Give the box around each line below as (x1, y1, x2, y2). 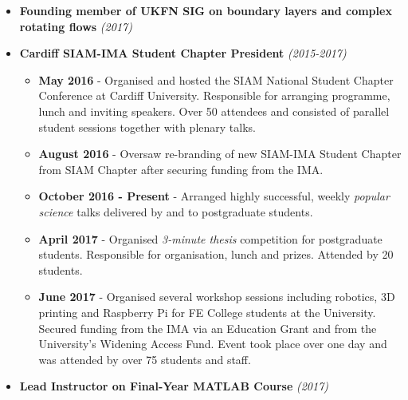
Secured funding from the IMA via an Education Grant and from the (38, 319, 377, 336)
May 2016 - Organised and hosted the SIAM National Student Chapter (38, 71, 394, 88)
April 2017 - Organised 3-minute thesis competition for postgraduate (38, 230, 382, 247)
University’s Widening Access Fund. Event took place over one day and (38, 335, 387, 352)
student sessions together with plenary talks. (38, 118, 256, 135)
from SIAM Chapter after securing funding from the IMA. (38, 160, 324, 177)
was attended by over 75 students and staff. (38, 350, 251, 367)
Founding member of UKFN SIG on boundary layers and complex (19, 2, 392, 18)
